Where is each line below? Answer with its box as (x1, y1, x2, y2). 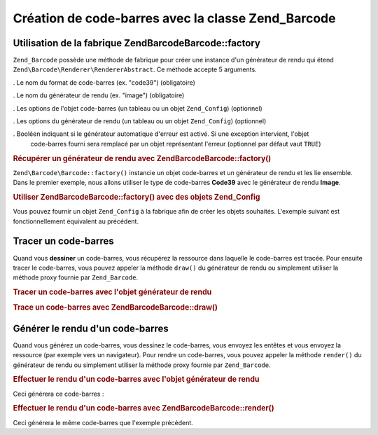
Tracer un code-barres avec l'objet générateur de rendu (13, 287, 212, 297)
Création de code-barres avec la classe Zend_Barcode (13, 11, 336, 26)
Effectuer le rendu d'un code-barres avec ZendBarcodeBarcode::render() (13, 403, 274, 413)
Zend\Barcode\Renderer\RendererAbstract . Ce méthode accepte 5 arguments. (13, 65, 257, 74)
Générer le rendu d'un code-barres (13, 322, 169, 334)
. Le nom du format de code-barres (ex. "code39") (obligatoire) (13, 78, 196, 87)
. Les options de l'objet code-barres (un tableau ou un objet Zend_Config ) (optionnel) (13, 104, 262, 112)
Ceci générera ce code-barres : (13, 389, 104, 398)
